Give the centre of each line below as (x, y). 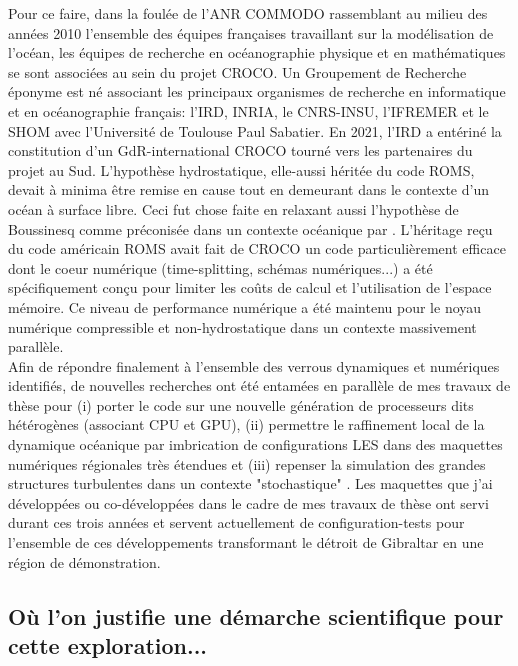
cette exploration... (108, 645)
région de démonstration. (84, 561)
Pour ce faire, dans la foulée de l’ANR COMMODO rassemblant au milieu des (248, 13)
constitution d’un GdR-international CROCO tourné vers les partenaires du (240, 150)
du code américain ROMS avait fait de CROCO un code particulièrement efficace (257, 248)
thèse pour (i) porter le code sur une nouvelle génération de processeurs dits (241, 404)
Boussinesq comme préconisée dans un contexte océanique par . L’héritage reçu (250, 228)
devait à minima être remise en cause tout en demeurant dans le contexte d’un (248, 189)
